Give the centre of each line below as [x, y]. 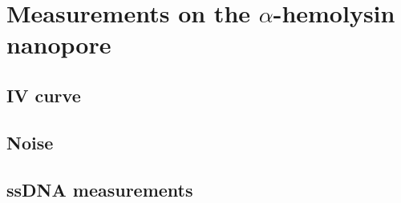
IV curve [44, 95]
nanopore [59, 44]
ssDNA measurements [100, 189]
